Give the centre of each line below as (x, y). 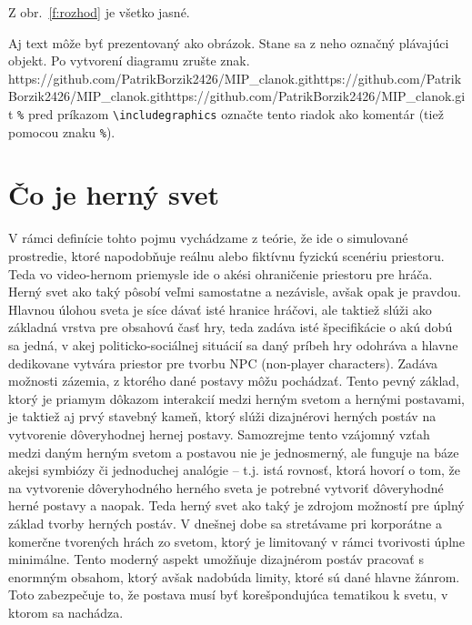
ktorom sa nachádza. (66, 612)
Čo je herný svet (114, 194)
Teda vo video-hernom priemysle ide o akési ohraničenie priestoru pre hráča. (221, 273)
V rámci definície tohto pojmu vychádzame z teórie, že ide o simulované (208, 238)
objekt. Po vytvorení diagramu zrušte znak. (129, 60)
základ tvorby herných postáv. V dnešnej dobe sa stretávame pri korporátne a (225, 523)
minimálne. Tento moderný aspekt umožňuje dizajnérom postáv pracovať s (216, 559)
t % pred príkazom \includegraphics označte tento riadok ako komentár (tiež (226, 113)
